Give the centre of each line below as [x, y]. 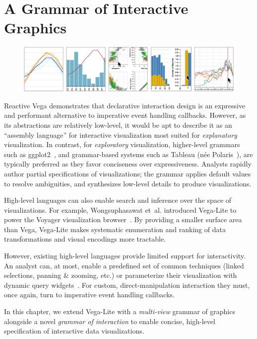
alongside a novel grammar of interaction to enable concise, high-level [110, 321]
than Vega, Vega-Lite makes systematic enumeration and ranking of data [115, 229]
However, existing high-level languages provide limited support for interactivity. [125, 256]
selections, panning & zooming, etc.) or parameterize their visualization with [121, 275]
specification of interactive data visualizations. [74, 331]
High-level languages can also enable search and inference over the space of [118, 200]
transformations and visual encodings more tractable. [85, 239]
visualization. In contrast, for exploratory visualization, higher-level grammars [122, 144]
